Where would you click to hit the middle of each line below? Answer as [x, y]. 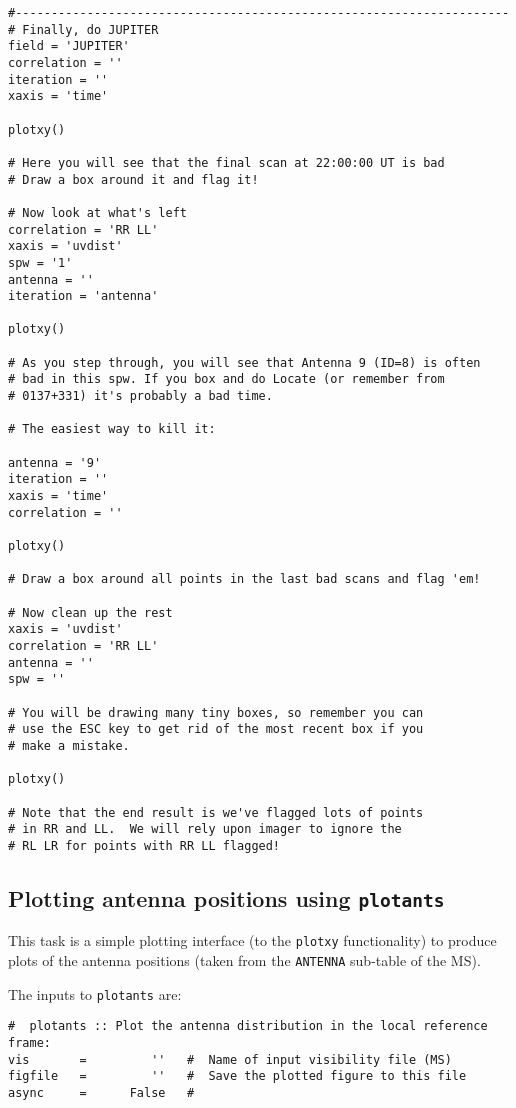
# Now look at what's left [97, 212]
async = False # [101, 1092]
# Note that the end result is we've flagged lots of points [216, 812]
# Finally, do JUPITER [83, 29]
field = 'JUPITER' [69, 46]
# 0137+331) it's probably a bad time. [140, 396]
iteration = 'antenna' [83, 296]
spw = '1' [40, 262]
